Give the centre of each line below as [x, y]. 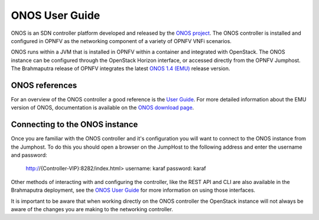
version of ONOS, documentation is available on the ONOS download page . [102, 108]
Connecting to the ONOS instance [74, 125]
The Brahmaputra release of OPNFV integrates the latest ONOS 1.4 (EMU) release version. [121, 68]
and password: [29, 155]
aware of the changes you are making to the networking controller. [92, 209]
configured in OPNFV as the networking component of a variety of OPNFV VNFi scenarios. [121, 41]
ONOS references [44, 85]
